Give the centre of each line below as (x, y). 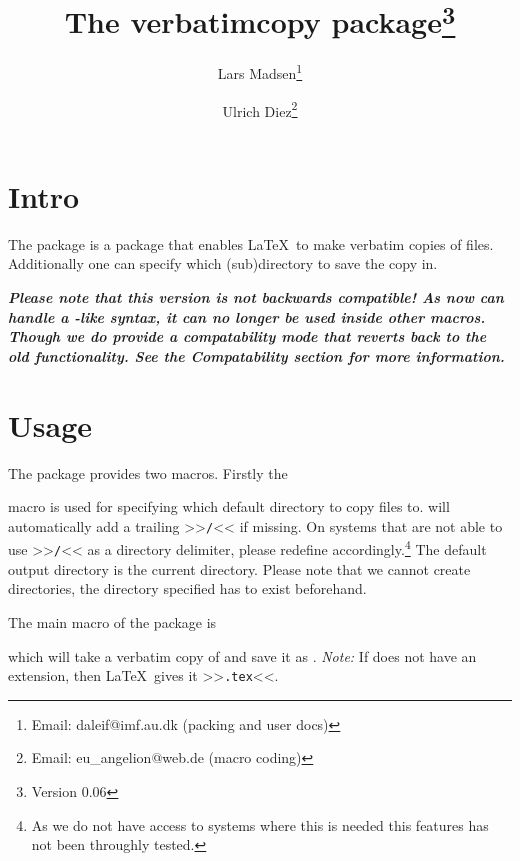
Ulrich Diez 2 (260, 109)
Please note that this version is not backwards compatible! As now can (256, 297)
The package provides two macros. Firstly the (148, 472)
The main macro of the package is (112, 621)
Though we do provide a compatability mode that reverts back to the (247, 336)
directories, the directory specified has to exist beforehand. (187, 588)
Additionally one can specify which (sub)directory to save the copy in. (223, 263)
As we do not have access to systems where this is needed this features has (260, 824)
